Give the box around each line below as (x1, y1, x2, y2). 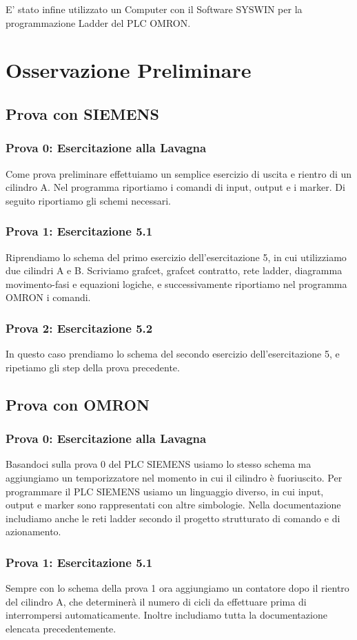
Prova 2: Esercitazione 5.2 (6, 319, 153, 336)
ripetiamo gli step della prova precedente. (6, 360, 180, 374)
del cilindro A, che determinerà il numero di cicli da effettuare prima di (6, 594, 307, 608)
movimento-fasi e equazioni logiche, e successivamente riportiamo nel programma (6, 276, 347, 291)
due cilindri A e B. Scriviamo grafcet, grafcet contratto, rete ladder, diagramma (6, 263, 343, 278)
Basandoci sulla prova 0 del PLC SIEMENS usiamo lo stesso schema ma (6, 457, 312, 471)
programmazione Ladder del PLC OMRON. (6, 15, 191, 30)
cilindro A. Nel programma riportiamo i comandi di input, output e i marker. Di (6, 180, 345, 194)
